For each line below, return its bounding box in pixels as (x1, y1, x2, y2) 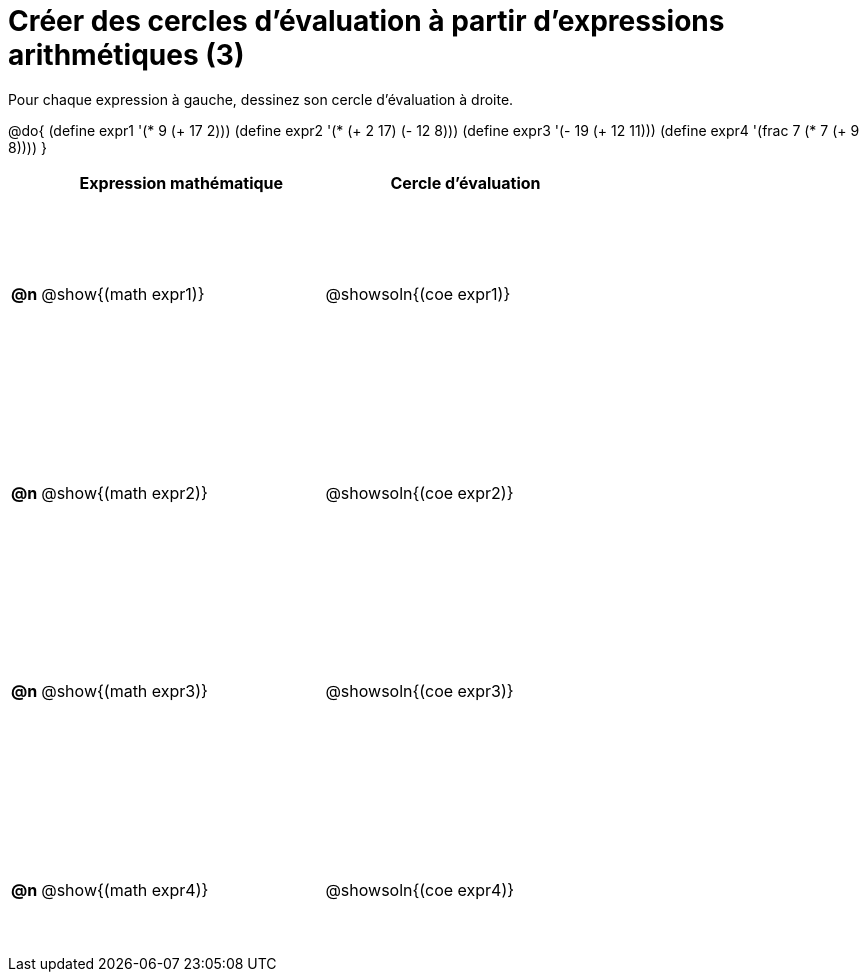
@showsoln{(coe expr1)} (325, 284, 511, 305)
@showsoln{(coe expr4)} (325, 880, 515, 901)
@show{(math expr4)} (41, 880, 209, 901)
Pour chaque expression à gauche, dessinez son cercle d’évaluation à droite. (8, 90, 514, 108)
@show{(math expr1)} (41, 284, 205, 305)
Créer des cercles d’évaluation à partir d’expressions (8, 4, 725, 38)
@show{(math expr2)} (41, 482, 208, 503)
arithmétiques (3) (8, 38, 245, 72)
